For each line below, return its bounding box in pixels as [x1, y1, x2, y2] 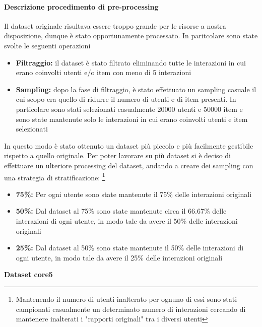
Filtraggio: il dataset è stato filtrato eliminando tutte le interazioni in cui [16, 57, 246, 68]
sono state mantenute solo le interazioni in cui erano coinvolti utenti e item [16, 113, 248, 124]
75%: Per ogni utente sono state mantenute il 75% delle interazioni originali [16, 188, 252, 199]
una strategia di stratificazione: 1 [4, 170, 105, 182]
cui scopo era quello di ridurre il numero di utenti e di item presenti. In [16, 94, 236, 104]
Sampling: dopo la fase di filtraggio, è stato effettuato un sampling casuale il [16, 84, 256, 94]
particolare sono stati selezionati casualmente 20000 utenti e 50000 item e [16, 103, 243, 114]
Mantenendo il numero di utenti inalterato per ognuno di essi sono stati [16, 293, 237, 304]
